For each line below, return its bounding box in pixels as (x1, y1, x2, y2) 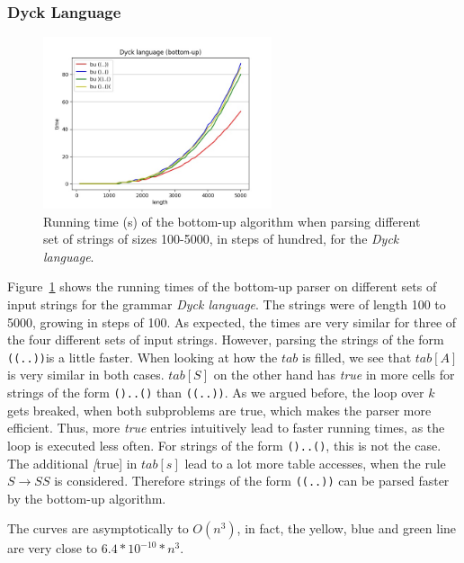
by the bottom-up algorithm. (7, 488, 166, 507)
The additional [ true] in (7, 453, 138, 472)
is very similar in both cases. (7, 365, 165, 384)
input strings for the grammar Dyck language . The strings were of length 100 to (7, 294, 446, 313)
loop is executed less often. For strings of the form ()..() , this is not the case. (7, 435, 442, 454)
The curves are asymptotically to (7, 519, 189, 538)
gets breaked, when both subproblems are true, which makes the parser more (7, 400, 432, 419)
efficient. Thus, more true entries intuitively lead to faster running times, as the (7, 418, 445, 437)
